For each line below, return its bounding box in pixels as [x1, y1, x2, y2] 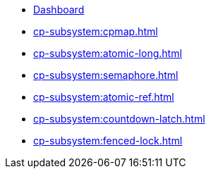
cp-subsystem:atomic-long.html [33, 47, 182, 59]
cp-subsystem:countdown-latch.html [33, 113, 205, 125]
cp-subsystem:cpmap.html [33, 25, 158, 37]
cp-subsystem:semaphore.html [33, 69, 179, 81]
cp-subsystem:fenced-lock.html [33, 135, 183, 147]
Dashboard [33, 4, 85, 15]
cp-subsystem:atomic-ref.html [33, 91, 174, 103]
